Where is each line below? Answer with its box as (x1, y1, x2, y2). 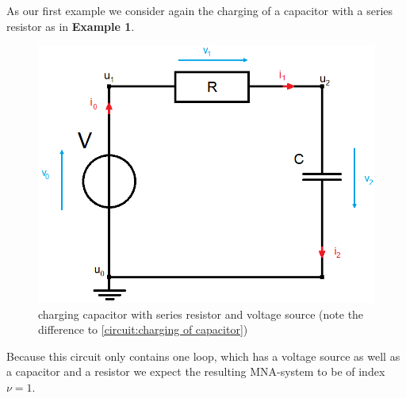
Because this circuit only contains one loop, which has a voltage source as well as (6, 347, 400, 364)
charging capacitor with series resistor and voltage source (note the (38, 305, 364, 322)
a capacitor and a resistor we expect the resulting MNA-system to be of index (6, 363, 385, 380)
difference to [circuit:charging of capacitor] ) (38, 321, 248, 338)
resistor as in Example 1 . (6, 17, 135, 34)
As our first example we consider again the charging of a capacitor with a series (6, 2, 393, 18)
